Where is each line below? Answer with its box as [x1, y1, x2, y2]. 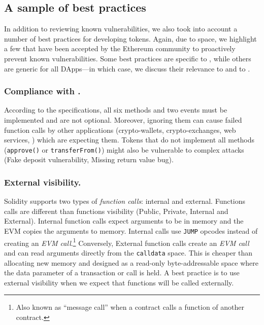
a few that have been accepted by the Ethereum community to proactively [4, 43, 236, 54]
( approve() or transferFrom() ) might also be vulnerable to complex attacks [4, 144, 244, 155]
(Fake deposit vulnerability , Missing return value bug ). [4, 154, 174, 165]
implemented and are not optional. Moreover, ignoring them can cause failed [4, 114, 242, 125]
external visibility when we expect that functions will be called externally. [4, 277, 234, 287]
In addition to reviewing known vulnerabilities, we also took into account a [4, 23, 238, 34]
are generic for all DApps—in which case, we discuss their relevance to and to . [4, 63, 250, 74]
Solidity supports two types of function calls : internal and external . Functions [4, 196, 246, 206]
